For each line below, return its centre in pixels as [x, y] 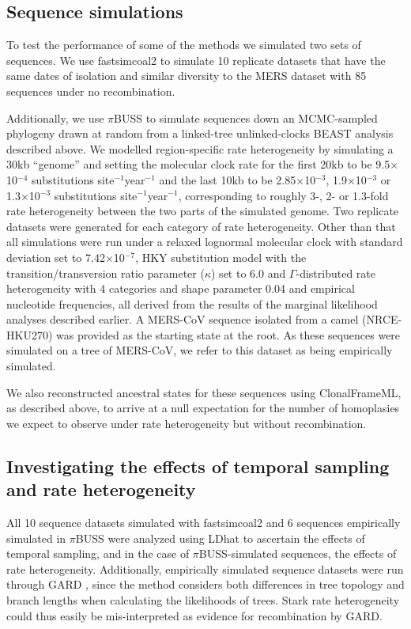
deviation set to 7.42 [56, 257]
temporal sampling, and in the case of [98, 553]
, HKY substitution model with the [221, 257]
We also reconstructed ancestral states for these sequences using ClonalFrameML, [204, 392]
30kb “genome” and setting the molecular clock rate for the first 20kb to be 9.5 [198, 164]
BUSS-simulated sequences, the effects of [298, 553]
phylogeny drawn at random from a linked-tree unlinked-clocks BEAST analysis [200, 133]
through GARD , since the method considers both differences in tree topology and [205, 584]
